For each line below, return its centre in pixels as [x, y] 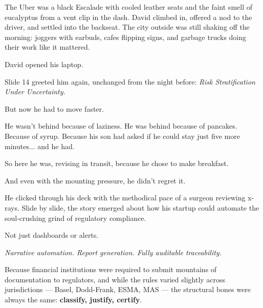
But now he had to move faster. [54, 108]
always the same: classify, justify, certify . [73, 300]
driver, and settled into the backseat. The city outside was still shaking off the [127, 27]
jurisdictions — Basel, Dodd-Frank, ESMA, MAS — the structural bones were [128, 289]
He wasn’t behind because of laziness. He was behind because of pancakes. [121, 126]
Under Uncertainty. [35, 91]
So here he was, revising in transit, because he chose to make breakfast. [117, 163]
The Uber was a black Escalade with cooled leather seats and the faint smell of [128, 7]
